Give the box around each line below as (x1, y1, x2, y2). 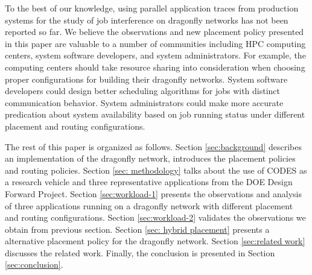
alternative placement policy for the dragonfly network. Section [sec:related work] (5, 235, 305, 247)
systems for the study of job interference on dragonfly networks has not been (5, 13, 288, 26)
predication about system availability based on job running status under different (5, 108, 305, 121)
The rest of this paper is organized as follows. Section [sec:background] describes (5, 140, 302, 153)
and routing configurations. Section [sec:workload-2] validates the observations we (5, 211, 306, 224)
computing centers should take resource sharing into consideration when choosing (5, 60, 305, 73)
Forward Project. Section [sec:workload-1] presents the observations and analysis (5, 187, 302, 200)
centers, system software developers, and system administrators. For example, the (5, 49, 306, 62)
